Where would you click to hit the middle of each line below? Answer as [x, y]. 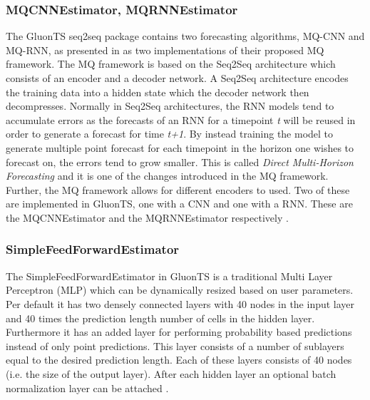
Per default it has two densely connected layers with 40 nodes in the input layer [180, 303]
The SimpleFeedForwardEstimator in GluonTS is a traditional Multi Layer [169, 276]
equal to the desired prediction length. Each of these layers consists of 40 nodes [179, 360]
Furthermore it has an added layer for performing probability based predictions [179, 332]
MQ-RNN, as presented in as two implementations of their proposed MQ [165, 50]
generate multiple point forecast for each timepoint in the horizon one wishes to [180, 147]
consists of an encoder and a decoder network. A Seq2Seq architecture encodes [177, 78]
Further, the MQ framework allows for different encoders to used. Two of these [178, 189]
